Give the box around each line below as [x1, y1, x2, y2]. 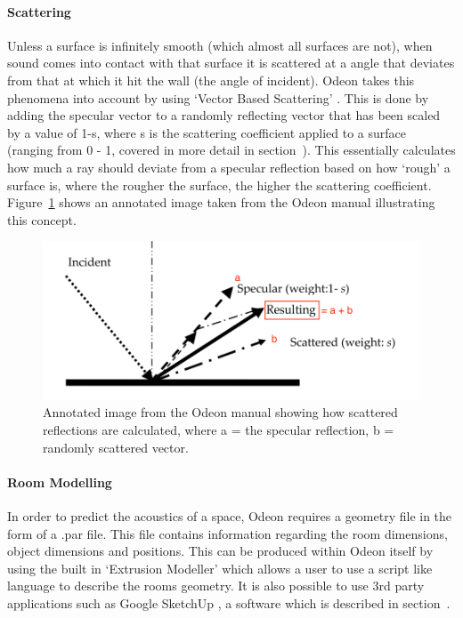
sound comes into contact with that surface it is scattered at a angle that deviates [7, 53, 455, 72]
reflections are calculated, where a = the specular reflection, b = [43, 421, 394, 439]
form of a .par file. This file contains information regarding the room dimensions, [7, 524, 448, 542]
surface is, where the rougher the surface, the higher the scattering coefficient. [7, 175, 432, 194]
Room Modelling [7, 472, 112, 491]
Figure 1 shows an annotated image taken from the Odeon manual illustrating [7, 193, 435, 212]
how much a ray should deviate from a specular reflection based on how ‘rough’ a [7, 157, 451, 176]
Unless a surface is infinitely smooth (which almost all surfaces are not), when [7, 36, 433, 54]
